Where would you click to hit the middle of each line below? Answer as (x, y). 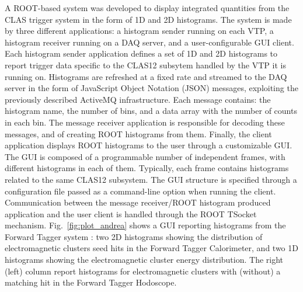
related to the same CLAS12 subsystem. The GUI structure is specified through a (151, 179)
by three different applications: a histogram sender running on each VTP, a (139, 31)
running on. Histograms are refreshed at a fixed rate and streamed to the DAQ (146, 76)
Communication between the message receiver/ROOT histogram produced (138, 202)
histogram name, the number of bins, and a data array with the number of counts (151, 111)
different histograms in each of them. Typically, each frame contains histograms (147, 168)
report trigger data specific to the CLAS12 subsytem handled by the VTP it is (145, 65)
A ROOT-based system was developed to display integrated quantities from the (147, 8)
